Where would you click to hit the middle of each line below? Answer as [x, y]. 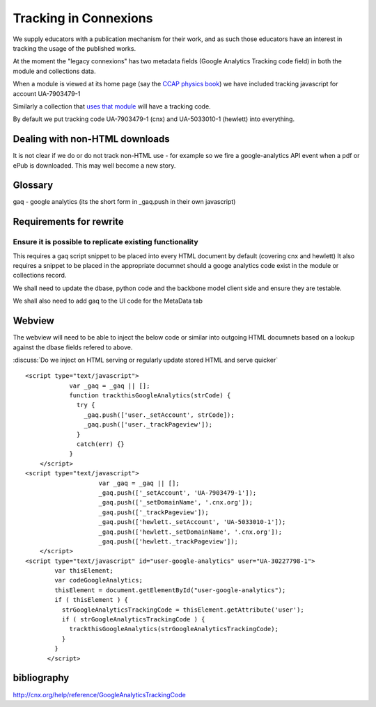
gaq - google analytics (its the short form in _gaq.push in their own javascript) [124, 202]
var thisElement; [84, 571]
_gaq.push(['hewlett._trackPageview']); [168, 541]
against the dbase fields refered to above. [73, 347]
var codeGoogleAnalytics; [99, 580]
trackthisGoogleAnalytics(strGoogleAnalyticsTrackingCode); [174, 629]
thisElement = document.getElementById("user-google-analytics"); [170, 590]
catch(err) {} [101, 444]
